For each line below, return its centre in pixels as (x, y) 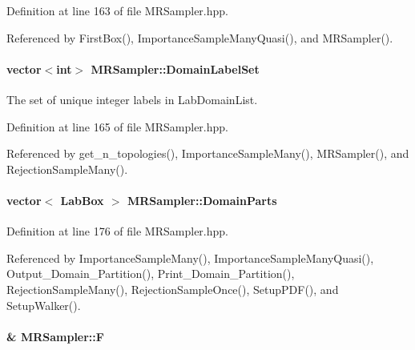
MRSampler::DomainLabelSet (175, 68)
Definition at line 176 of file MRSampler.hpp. (117, 231)
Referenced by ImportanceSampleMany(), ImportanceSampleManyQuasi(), (190, 257)
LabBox (82, 200)
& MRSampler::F (55, 336)
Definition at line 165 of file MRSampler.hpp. (117, 126)
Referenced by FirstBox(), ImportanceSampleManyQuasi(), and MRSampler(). (200, 37)
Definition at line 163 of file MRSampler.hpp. (117, 10)
